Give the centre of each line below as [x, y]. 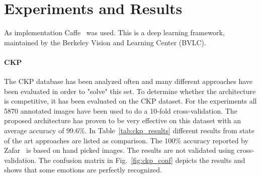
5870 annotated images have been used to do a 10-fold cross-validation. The [121, 110]
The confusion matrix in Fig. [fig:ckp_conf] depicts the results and [142, 160]
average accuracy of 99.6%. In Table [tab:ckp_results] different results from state [129, 130]
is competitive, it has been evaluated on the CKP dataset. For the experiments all [130, 101]
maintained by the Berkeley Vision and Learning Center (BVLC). [105, 42]
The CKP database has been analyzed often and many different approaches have [128, 81]
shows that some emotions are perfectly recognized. [83, 170]
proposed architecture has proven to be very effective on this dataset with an [123, 120]
